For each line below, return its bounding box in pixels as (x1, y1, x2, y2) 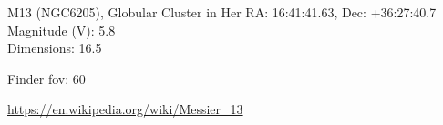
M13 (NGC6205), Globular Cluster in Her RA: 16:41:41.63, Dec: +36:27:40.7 (7, 3, 437, 21)
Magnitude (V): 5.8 (7, 20, 116, 39)
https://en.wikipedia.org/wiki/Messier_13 (7, 99, 243, 119)
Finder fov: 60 (7, 68, 86, 88)
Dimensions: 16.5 (7, 38, 102, 57)
